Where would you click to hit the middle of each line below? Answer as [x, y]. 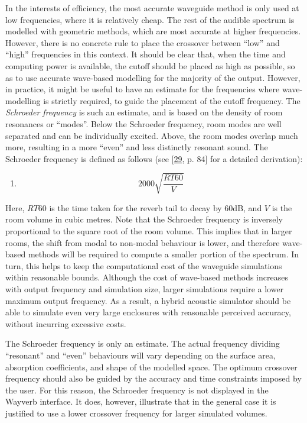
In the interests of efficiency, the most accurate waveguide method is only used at [152, 8]
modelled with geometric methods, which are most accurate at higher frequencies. [153, 31]
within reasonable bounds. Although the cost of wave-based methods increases [147, 277]
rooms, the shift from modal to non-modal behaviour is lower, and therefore [143, 242]
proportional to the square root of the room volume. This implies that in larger [149, 231]
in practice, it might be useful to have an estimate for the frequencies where [143, 89]
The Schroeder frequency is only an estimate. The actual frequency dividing [143, 343]
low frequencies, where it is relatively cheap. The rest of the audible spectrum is [150, 19]
